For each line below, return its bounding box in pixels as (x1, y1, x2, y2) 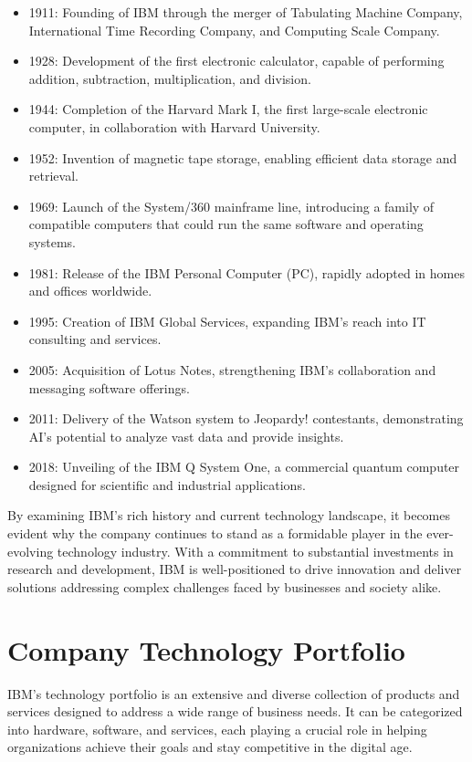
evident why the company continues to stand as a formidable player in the (7, 524, 423, 543)
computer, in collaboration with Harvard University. (28, 117, 320, 136)
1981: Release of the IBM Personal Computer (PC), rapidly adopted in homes (28, 263, 465, 282)
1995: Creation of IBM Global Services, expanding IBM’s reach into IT (28, 311, 426, 330)
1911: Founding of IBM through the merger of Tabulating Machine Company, (28, 3, 463, 21)
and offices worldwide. (28, 281, 152, 300)
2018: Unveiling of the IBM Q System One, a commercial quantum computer (28, 457, 460, 476)
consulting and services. (28, 329, 162, 349)
